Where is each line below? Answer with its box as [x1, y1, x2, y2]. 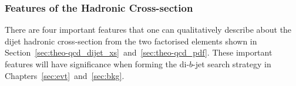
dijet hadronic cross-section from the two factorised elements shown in [5, 35, 257, 47]
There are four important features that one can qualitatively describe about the [5, 23, 292, 36]
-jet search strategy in [193, 58, 271, 70]
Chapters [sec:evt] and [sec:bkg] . [5, 69, 125, 81]
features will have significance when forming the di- [5, 58, 190, 70]
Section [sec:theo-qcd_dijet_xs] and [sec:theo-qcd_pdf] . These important [5, 46, 273, 59]
